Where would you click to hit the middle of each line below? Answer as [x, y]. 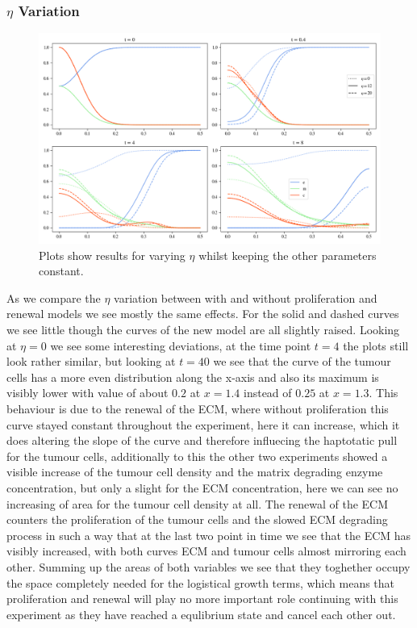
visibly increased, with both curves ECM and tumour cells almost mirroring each [206, 551]
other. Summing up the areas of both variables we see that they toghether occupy [208, 566]
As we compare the [54, 297]
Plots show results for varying [112, 255]
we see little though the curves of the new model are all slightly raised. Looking [203, 330]
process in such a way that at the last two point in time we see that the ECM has [209, 535]
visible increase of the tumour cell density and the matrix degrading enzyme [195, 472]
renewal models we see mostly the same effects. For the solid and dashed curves [203, 314]
